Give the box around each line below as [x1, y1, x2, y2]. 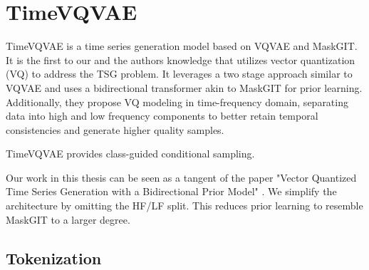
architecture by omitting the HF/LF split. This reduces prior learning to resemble [6, 198, 363, 213]
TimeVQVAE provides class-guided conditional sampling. [6, 146, 255, 161]
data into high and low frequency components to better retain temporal [6, 108, 318, 123]
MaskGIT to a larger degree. [6, 212, 130, 227]
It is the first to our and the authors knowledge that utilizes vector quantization [6, 52, 355, 67]
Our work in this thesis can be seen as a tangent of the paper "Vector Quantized [6, 170, 357, 185]
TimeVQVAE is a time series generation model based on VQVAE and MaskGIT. [6, 38, 358, 53]
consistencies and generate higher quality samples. [6, 122, 224, 137]
